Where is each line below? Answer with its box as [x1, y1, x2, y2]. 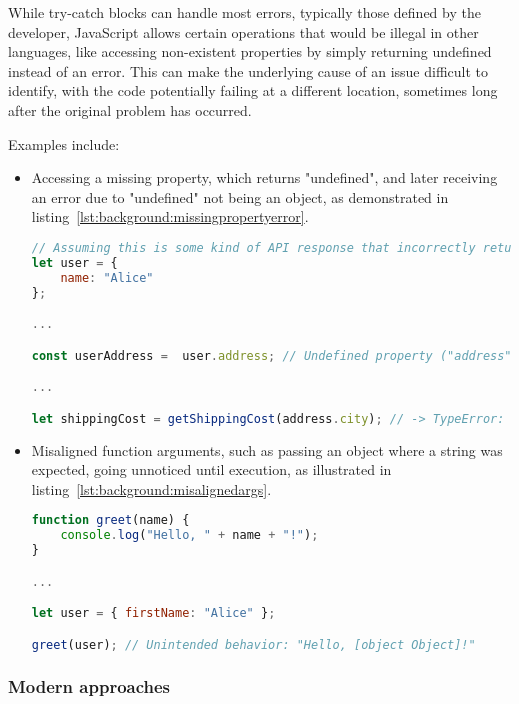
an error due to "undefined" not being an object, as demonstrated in [31, 186, 449, 207]
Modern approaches [8, 674, 171, 699]
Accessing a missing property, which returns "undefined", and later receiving [31, 167, 498, 188]
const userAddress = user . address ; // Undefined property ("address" [31, 348, 512, 363]
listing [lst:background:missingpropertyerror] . [31, 206, 309, 227]
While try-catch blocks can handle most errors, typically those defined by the [8, 2, 481, 22]
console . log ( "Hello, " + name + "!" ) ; [60, 528, 319, 543]
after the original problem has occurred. [8, 99, 252, 120]
